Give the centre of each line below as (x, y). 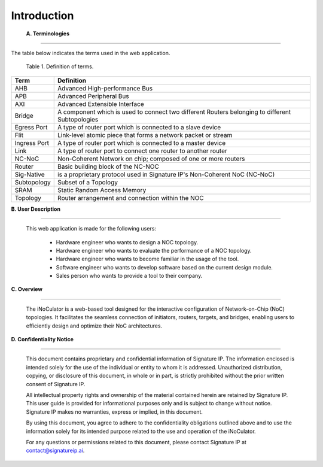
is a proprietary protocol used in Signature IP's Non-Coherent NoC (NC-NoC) (166, 174)
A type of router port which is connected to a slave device (139, 127)
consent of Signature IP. (56, 384)
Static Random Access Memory (102, 190)
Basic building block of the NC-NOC (109, 166)
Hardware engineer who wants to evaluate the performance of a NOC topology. (154, 250)
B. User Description (36, 209)
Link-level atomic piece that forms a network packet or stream (145, 135)
